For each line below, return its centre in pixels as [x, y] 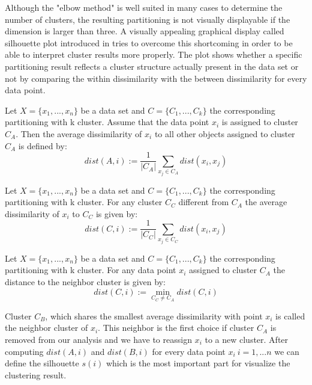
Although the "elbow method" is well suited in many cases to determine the [144, 7]
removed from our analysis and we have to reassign [98, 339]
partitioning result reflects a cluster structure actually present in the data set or [152, 66]
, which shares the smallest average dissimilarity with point [154, 316]
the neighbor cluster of [46, 328]
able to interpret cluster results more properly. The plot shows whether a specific [154, 54]
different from [204, 202]
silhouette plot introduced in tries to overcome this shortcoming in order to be [149, 42]
